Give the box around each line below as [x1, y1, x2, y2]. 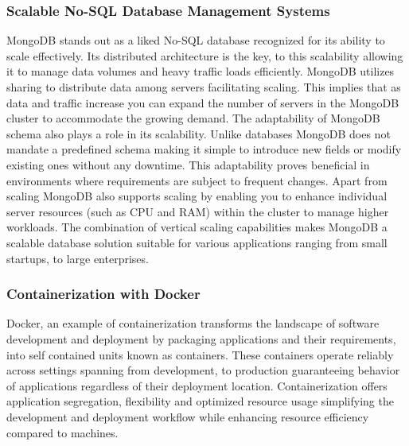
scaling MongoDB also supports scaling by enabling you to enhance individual [6, 188, 388, 204]
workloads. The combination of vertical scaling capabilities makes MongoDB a [6, 219, 388, 235]
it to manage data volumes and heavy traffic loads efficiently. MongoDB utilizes [6, 63, 395, 80]
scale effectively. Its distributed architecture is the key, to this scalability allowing [6, 47, 403, 64]
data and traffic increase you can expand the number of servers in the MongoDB [6, 94, 399, 111]
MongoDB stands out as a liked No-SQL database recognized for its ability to [6, 32, 385, 48]
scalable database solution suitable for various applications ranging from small [6, 234, 388, 250]
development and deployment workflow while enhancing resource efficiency [6, 408, 369, 425]
